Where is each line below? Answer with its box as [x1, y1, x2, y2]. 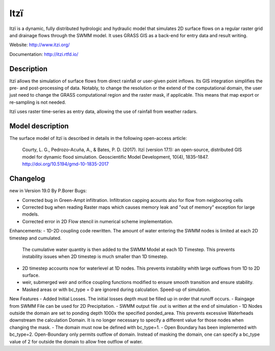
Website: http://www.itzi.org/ [9, 42, 70, 48]
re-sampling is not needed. [9, 99, 66, 105]
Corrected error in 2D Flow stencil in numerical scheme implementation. [22, 218, 173, 224]
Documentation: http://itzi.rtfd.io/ [9, 51, 78, 57]
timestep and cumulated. [9, 235, 62, 241]
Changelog [9, 174, 45, 183]
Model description [9, 122, 69, 130]
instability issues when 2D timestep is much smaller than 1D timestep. [22, 253, 168, 259]
